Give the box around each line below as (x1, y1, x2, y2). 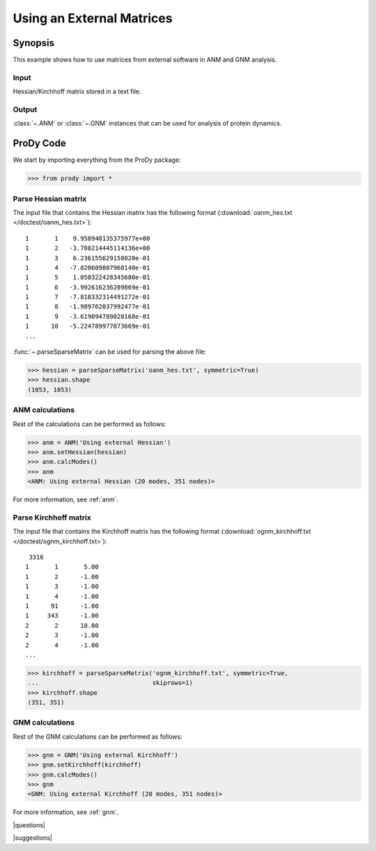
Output (13, 105, 38, 114)
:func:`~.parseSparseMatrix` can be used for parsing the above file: (13, 347, 207, 356)
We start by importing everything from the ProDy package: (13, 156, 181, 164)
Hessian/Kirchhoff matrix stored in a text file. (13, 87, 141, 96)
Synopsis (13, 37, 55, 49)
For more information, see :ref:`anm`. (13, 495, 118, 504)
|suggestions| (13, 834, 52, 842)
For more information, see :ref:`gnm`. (13, 808, 119, 816)
